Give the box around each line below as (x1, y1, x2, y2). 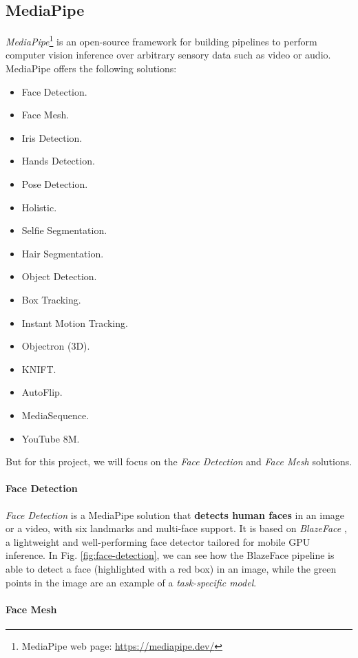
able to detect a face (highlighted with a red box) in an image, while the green (6, 561, 337, 575)
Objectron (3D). (21, 339, 90, 353)
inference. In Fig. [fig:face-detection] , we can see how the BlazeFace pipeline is (6, 548, 335, 562)
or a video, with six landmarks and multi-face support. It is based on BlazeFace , (6, 521, 347, 535)
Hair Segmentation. (21, 246, 104, 260)
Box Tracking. (21, 292, 81, 306)
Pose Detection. (21, 177, 88, 191)
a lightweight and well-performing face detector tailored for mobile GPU (6, 534, 310, 549)
